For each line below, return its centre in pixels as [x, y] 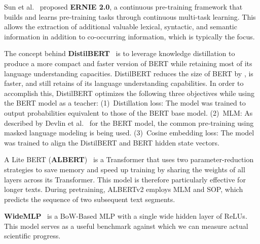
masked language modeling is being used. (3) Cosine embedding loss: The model [129, 133]
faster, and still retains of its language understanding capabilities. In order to [124, 83]
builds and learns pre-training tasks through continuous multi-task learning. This [130, 16]
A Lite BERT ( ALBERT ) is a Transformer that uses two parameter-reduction [129, 159]
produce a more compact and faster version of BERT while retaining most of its [128, 63]
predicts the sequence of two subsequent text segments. [90, 199]
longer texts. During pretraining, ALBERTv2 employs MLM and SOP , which [124, 189]
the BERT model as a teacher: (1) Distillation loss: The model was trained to [125, 103]
